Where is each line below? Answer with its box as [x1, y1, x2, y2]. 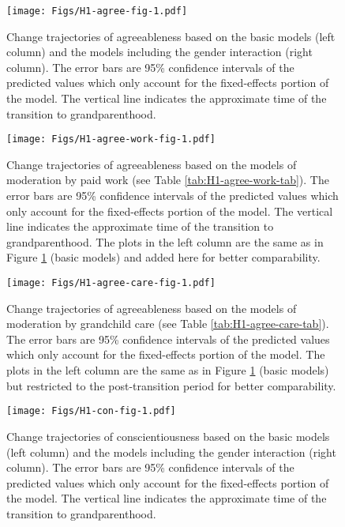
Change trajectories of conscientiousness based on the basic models [6, 427, 330, 444]
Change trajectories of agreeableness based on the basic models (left [6, 28, 336, 44]
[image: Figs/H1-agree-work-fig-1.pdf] [6, 134, 216, 145]
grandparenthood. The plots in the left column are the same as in [6, 233, 324, 250]
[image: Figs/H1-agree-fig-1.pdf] [6, 6, 188, 17]
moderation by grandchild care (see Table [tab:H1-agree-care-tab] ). [6, 315, 329, 332]
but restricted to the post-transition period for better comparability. [6, 377, 336, 393]
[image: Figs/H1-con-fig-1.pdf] [6, 405, 176, 417]
